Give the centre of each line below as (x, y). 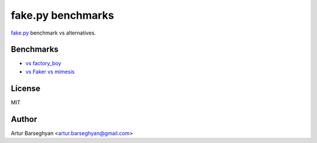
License (26, 88)
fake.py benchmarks (63, 15)
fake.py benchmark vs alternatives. (53, 33)
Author (24, 119)
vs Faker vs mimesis (50, 71)
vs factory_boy (43, 63)
